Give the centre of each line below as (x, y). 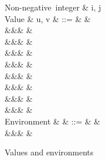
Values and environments (49, 152)
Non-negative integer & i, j (53, 7)
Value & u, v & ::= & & (48, 18)
